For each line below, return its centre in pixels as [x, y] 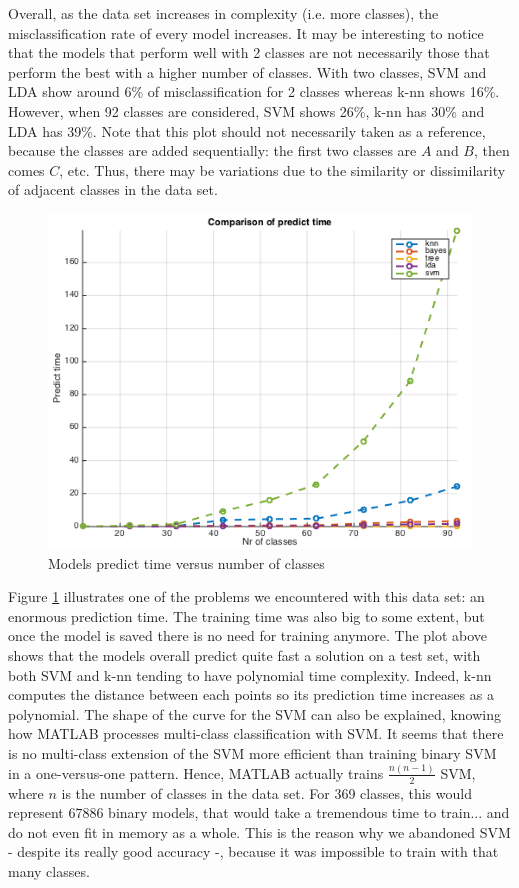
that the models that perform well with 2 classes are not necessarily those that [249, 52]
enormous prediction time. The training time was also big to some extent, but [246, 615]
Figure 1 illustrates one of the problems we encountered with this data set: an [246, 596]
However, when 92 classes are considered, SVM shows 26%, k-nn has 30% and [246, 110]
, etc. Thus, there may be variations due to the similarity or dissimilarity [282, 169]
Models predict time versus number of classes [186, 562]
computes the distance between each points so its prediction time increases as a [251, 694]
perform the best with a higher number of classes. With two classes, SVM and [247, 71]
